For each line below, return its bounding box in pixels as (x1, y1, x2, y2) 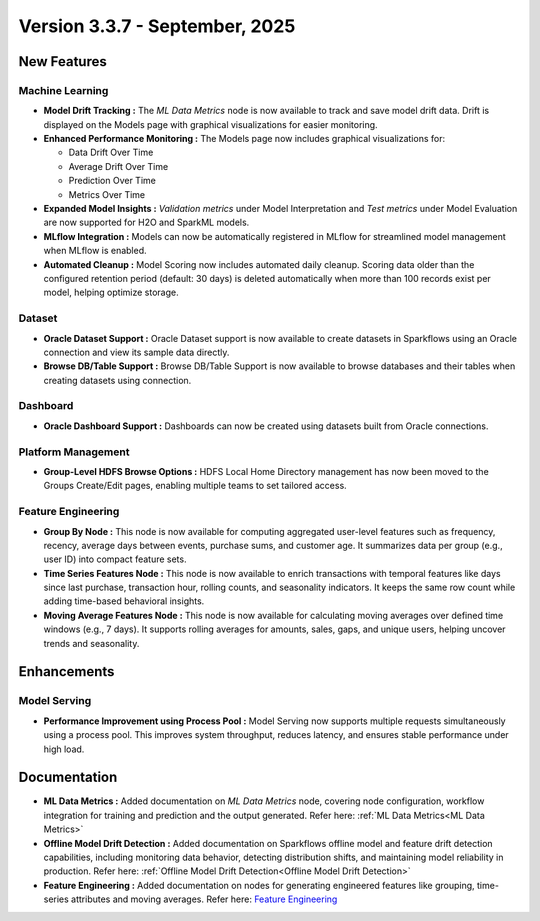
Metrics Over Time (68, 188, 146, 200)
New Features (18, 53, 107, 70)
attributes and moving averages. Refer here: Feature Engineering (70, 893, 338, 905)
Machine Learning (18, 83, 109, 97)
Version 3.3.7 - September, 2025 (18, 15, 296, 37)
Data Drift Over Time (68, 146, 154, 159)
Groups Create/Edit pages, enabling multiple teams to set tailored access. (43, 480, 347, 492)
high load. (43, 743, 85, 755)
